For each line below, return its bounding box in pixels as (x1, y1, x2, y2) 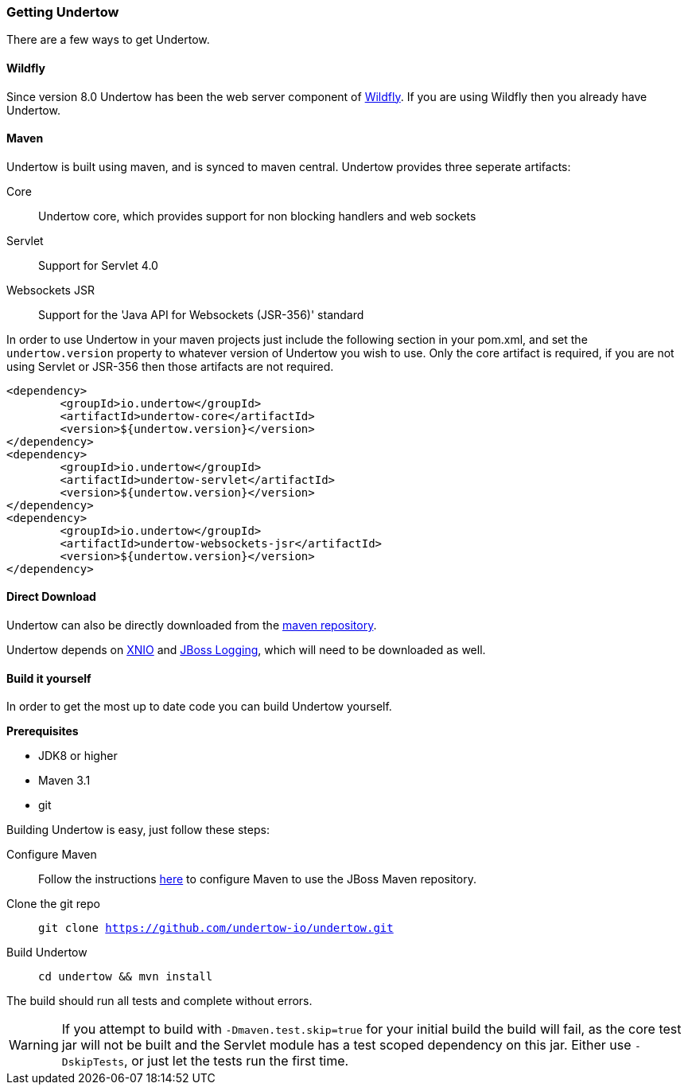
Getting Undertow (6, 4, 119, 20)
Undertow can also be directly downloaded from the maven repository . (6, 618, 377, 633)
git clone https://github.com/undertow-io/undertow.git (38, 922, 394, 935)
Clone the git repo (6, 897, 101, 911)
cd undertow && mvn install (38, 970, 213, 984)
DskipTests (61, 1056, 125, 1069)
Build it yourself (6, 671, 91, 685)
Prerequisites (6, 724, 79, 738)
